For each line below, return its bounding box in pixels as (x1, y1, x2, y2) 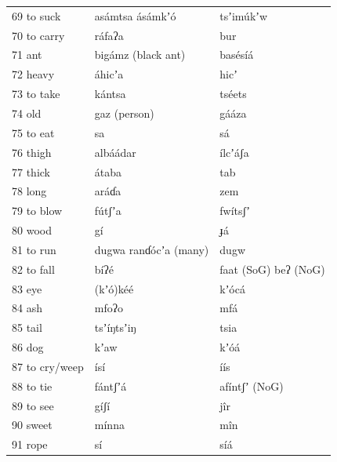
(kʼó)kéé (94, 280, 134, 296)
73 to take (12, 85, 60, 102)
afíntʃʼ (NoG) (219, 377, 284, 394)
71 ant (12, 46, 42, 63)
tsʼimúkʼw (219, 7, 268, 24)
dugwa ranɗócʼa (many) (94, 241, 209, 257)
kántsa (94, 85, 126, 102)
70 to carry (12, 27, 65, 43)
